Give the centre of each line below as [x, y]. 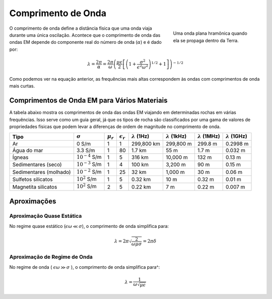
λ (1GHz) [236, 136]
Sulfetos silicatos [32, 180]
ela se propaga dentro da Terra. [206, 40]
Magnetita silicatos [35, 187]
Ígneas [20, 157]
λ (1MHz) [209, 136]
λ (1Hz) [140, 136]
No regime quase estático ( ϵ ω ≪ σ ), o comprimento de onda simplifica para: [89, 226]
